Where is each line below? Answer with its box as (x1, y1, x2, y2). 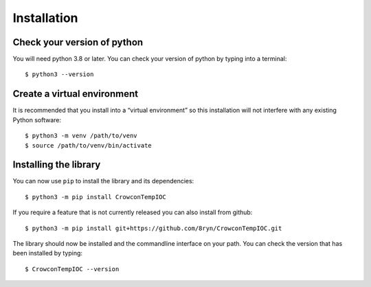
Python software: (12, 115, 62, 124)
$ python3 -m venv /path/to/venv (25, 132, 137, 140)
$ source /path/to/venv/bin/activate (25, 141, 153, 149)
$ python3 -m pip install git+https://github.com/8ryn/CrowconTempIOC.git (25, 224, 282, 232)
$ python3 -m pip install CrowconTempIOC (25, 193, 166, 200)
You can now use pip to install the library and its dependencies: (12, 177, 194, 185)
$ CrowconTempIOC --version (25, 265, 120, 273)
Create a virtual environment (12, 88, 139, 100)
